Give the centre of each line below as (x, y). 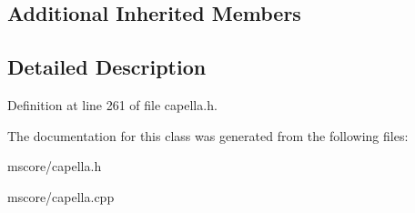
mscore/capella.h (55, 166)
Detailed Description (107, 67)
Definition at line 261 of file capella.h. (112, 104)
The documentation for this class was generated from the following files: (208, 135)
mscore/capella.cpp (61, 196)
